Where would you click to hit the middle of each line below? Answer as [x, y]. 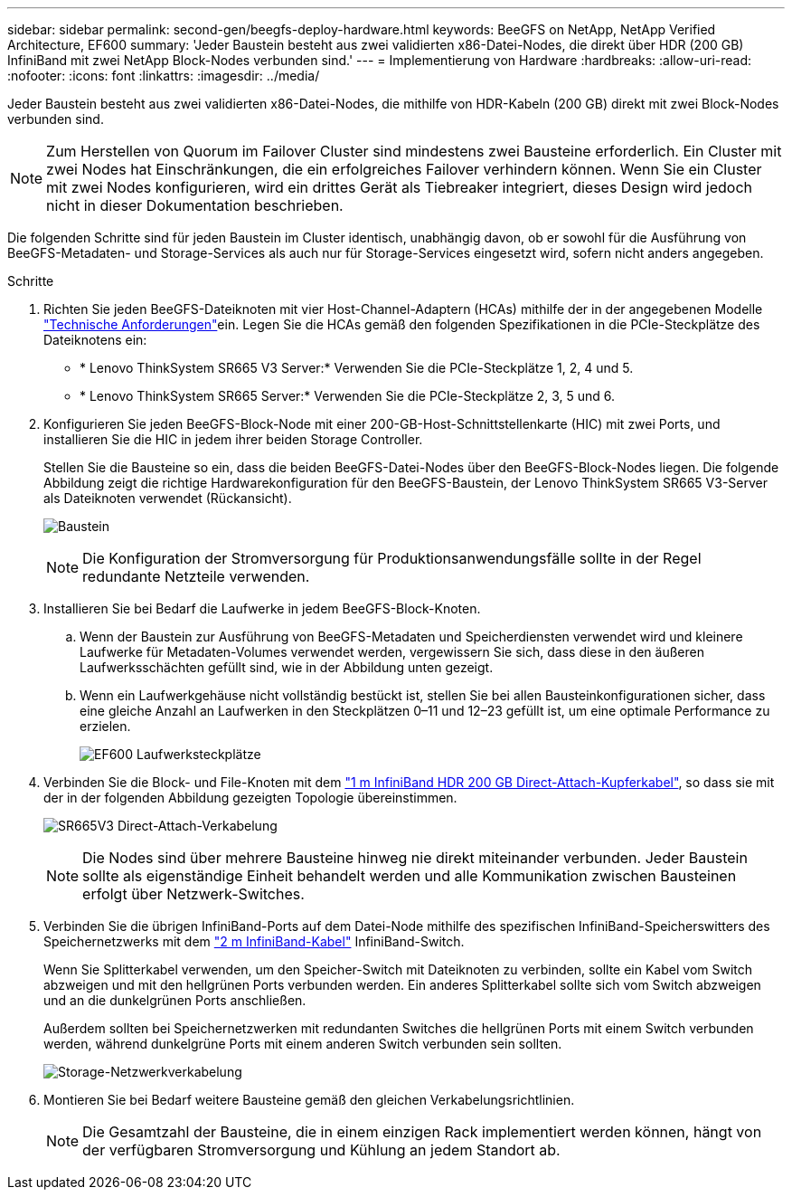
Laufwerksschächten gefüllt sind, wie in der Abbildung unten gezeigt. [287, 667]
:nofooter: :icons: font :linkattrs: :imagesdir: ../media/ [164, 76]
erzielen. [105, 726]
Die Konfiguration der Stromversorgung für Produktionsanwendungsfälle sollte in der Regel [392, 558]
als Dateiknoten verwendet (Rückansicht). [168, 498]
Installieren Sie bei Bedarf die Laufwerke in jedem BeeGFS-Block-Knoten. [262, 608]
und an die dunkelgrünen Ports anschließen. [175, 1000]
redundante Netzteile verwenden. [196, 576]
